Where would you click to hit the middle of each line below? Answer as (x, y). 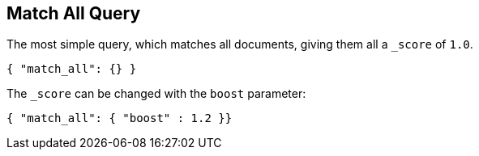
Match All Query (74, 13)
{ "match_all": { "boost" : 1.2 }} (120, 118)
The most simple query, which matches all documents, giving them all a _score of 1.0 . (240, 44)
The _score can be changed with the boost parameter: (156, 94)
